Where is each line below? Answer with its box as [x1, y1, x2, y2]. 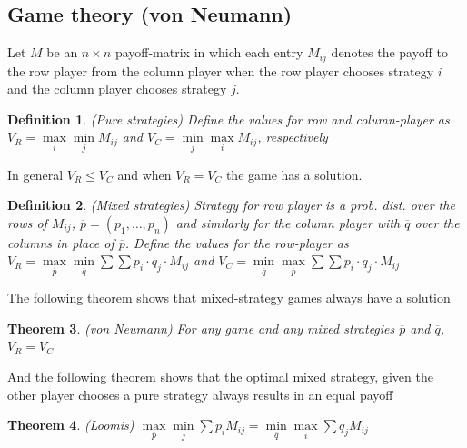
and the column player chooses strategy [7, 79, 227, 98]
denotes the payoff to [331, 43, 448, 62]
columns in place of [7, 233, 114, 252]
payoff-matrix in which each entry [114, 43, 303, 62]
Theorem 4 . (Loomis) [7, 415, 134, 434]
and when [117, 164, 172, 184]
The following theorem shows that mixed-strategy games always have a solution [7, 288, 451, 307]
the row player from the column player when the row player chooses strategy [7, 61, 434, 80]
